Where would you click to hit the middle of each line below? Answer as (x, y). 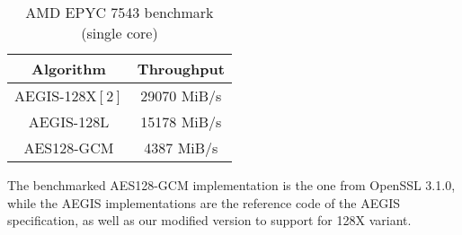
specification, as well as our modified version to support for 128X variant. (209, 220)
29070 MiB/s (181, 96)
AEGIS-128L (69, 122)
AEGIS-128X (56, 96)
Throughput (181, 69)
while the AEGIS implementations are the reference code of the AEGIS (204, 202)
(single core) (120, 33)
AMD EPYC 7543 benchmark (120, 12)
